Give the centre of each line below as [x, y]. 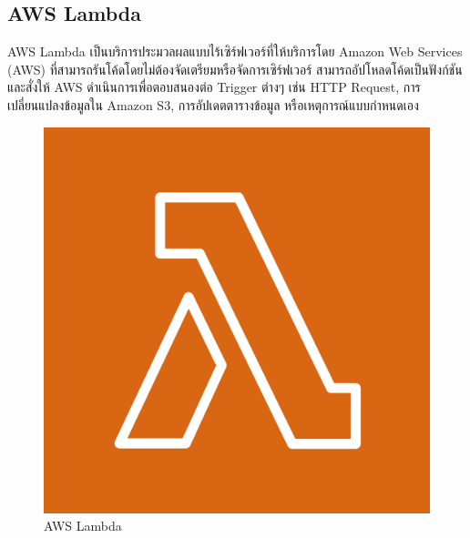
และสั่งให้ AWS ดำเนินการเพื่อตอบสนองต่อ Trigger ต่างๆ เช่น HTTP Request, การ [214, 87]
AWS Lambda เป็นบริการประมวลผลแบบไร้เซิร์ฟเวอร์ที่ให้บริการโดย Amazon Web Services [235, 51]
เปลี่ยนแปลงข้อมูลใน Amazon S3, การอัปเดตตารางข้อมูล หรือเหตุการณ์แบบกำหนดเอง [213, 104]
